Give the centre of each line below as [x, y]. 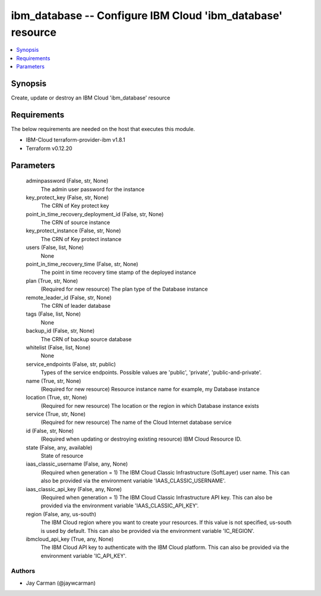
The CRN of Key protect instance [81, 239]
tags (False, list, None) [53, 314]
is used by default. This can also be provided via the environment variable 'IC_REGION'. [148, 531]
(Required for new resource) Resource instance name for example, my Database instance [150, 389]
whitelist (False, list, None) [58, 347]
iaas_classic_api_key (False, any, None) [74, 489]
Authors [23, 571]
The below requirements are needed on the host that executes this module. [103, 129]
